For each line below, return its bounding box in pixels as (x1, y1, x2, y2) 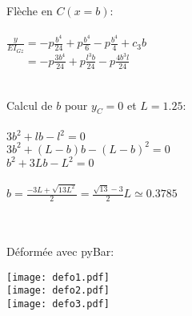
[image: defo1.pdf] (6, 271, 110, 283)
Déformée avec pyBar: (6, 243, 114, 260)
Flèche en (6, 2, 53, 19)
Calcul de (6, 96, 53, 113)
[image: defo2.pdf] (6, 285, 110, 297)
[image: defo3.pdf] (6, 298, 110, 310)
